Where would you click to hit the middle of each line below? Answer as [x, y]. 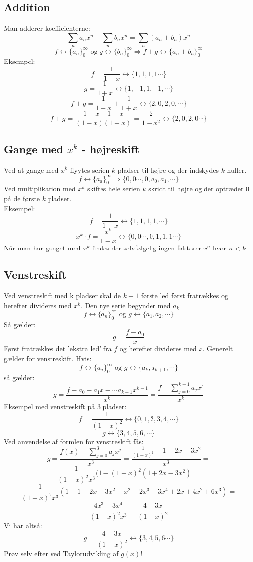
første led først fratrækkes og [184, 295]
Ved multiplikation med [40, 189]
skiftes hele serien [113, 189]
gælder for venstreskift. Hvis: [48, 358]
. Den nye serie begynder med [126, 305]
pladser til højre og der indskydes [168, 169]
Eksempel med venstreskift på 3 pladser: [65, 406]
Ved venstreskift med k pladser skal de [63, 295]
